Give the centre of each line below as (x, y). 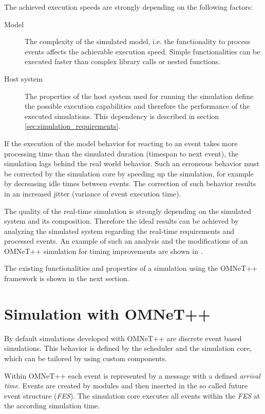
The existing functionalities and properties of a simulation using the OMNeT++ (131, 268)
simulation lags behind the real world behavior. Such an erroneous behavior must (132, 163)
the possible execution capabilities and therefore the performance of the (137, 106)
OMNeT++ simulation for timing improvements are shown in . (103, 251)
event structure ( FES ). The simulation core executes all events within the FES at (132, 395)
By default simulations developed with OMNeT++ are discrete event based (123, 338)
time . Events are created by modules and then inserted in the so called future (126, 386)
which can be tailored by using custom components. (86, 358)
